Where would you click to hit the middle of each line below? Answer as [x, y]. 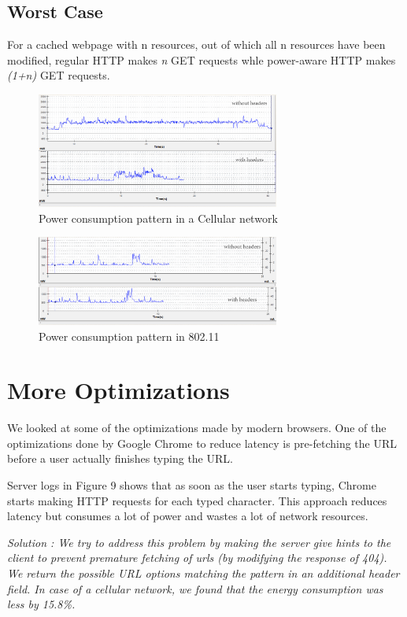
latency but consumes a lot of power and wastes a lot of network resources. [188, 516]
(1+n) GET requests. [59, 75]
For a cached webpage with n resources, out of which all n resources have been [196, 44]
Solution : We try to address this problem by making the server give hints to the [199, 542]
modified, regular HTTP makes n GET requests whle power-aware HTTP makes [202, 59]
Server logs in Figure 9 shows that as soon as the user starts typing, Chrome [192, 485]
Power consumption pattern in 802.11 [129, 336]
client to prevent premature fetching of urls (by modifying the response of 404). [197, 558]
